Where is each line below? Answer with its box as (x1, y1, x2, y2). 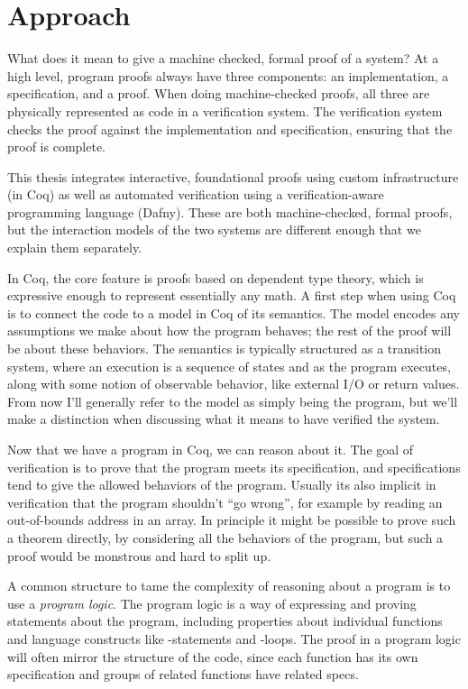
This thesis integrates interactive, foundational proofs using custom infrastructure (7, 167, 459, 186)
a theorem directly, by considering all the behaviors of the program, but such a (7, 528, 444, 547)
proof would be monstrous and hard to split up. (7, 546, 271, 565)
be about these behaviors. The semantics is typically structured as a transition (7, 339, 442, 358)
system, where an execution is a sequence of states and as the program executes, (7, 356, 451, 375)
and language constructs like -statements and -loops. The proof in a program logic (7, 629, 461, 648)
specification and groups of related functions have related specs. (7, 665, 359, 684)
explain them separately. (7, 238, 142, 257)
